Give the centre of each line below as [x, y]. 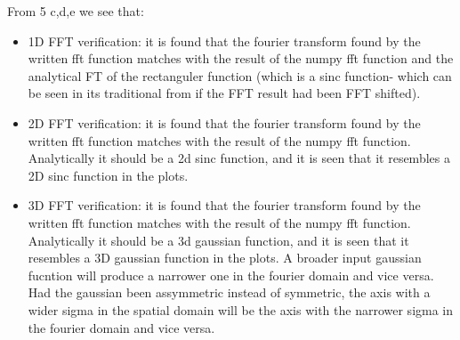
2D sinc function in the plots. [108, 175]
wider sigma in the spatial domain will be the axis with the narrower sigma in [241, 309]
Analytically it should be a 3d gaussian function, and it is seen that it [218, 240]
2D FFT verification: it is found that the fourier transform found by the [224, 122]
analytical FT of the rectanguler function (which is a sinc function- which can [240, 75]
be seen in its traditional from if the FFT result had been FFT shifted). [224, 93]
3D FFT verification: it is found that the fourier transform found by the [224, 205]
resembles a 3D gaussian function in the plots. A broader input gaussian [225, 258]
